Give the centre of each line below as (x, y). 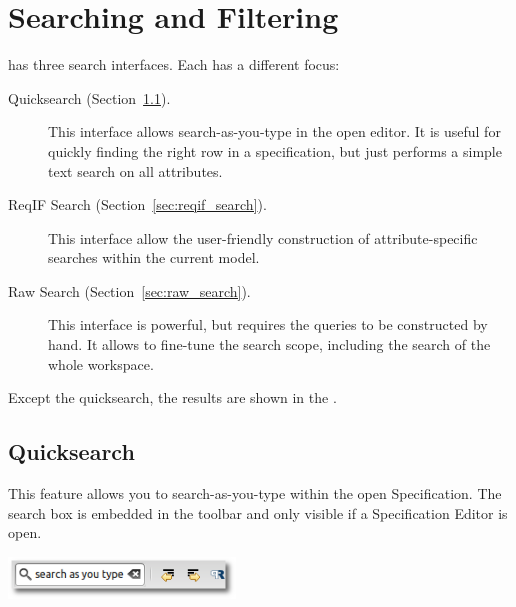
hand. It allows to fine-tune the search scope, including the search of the (269, 344)
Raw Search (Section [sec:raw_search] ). (129, 290)
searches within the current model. (154, 257)
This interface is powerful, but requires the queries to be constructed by (268, 324)
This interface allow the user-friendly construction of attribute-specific (263, 237)
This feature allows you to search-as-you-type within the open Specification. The (255, 493)
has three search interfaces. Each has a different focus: (174, 64)
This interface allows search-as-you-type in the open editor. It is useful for (274, 131)
